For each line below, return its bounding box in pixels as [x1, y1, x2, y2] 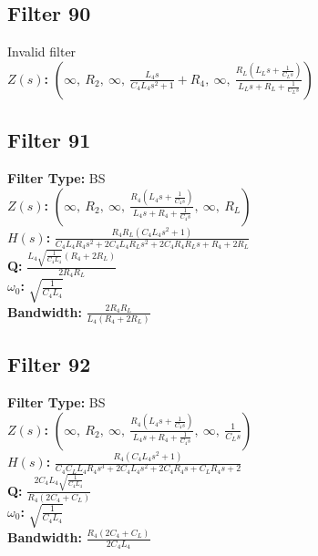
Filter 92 [7, 350, 91, 378]
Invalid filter [7, 42, 77, 61]
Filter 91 [7, 126, 91, 154]
